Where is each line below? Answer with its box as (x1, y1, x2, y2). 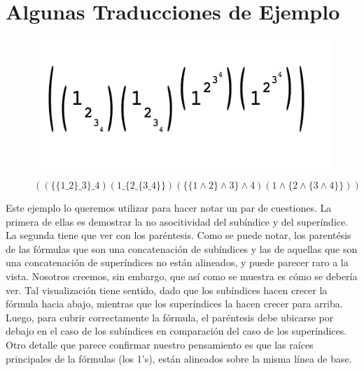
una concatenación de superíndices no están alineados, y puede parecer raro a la (6, 255, 349, 270)
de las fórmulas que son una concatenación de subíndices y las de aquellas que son (6, 241, 358, 256)
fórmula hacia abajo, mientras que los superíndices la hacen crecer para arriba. (6, 296, 343, 311)
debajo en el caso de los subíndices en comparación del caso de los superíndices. (6, 323, 347, 338)
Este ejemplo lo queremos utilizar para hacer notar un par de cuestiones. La (6, 201, 332, 215)
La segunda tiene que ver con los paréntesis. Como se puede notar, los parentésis (6, 228, 351, 242)
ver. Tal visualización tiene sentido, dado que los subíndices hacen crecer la (6, 282, 328, 297)
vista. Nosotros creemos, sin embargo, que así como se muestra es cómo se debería (6, 269, 358, 284)
